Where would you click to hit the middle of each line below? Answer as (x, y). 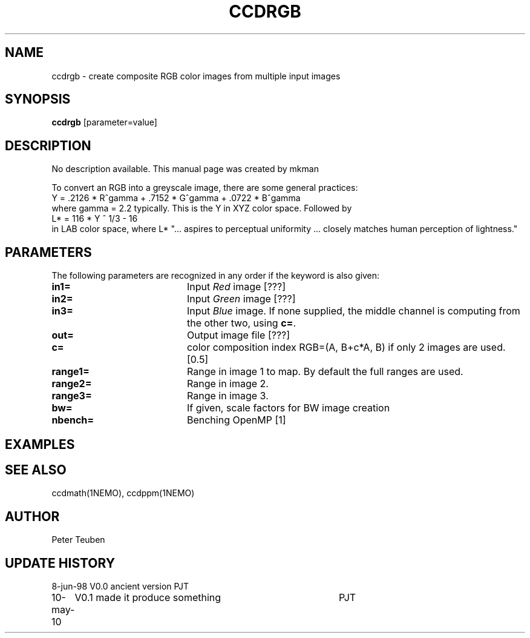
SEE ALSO (36, 470)
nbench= (73, 420)
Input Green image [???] (241, 299)
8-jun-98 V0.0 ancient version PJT (120, 586)
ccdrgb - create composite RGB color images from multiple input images (196, 76)
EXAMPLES (40, 444)
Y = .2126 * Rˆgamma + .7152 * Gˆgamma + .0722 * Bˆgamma (176, 198)
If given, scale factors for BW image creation (288, 408)
